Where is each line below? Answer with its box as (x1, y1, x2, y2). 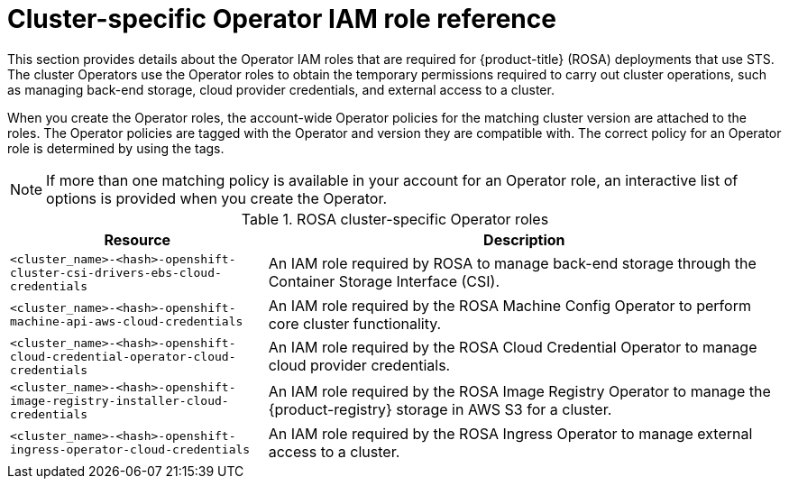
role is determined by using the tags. (7, 140, 225, 156)
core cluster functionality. (268, 314, 442, 333)
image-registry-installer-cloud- (10, 393, 229, 408)
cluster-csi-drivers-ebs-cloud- (10, 265, 222, 280)
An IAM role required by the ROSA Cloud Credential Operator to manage (268, 338, 757, 357)
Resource (104, 230, 171, 249)
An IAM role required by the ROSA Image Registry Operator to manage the (268, 382, 771, 401)
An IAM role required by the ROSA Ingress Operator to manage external (268, 424, 753, 443)
